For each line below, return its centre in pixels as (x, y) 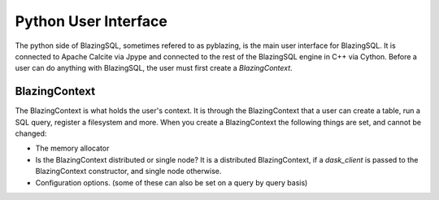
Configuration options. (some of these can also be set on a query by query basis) (172, 182)
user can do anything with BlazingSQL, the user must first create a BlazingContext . (154, 68)
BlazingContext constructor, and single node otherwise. (128, 172)
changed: (31, 133)
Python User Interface (91, 21)
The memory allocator (72, 148)
